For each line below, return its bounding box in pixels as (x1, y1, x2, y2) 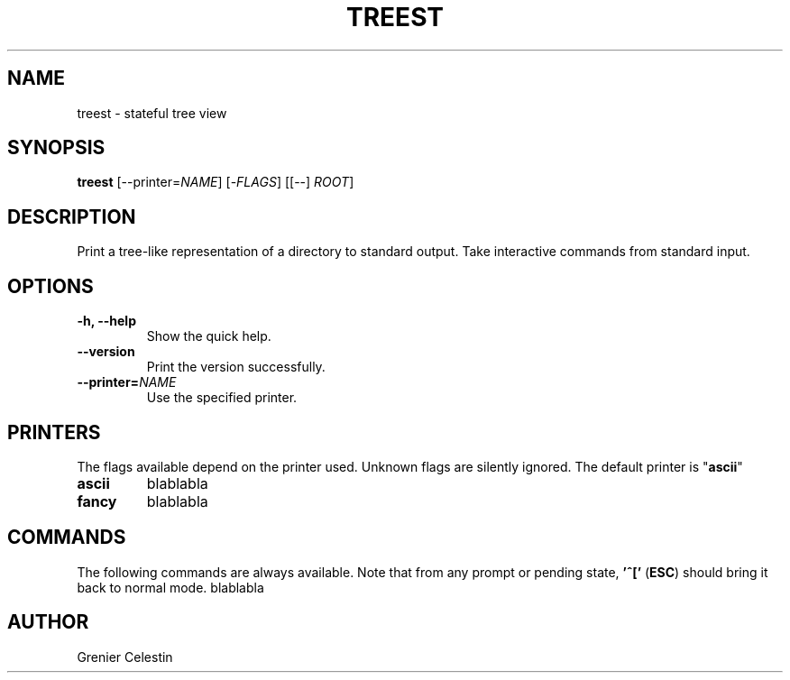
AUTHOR (7, 611, 89, 634)
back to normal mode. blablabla (77, 579, 264, 595)
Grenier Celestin (77, 648, 173, 665)
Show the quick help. (146, 328, 271, 345)
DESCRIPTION (7, 205, 136, 228)
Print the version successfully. (146, 359, 326, 375)
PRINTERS (7, 420, 101, 444)
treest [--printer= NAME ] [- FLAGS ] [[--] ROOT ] (77, 174, 354, 190)
